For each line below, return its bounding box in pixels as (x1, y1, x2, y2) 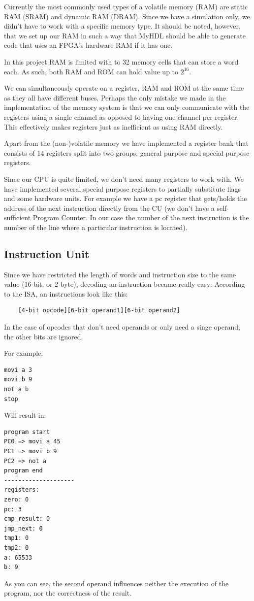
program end (4, 467, 43, 474)
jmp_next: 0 (4, 525, 43, 532)
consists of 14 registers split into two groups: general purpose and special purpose (4, 147, 250, 158)
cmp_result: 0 (4, 515, 50, 523)
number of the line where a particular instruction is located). (4, 222, 188, 232)
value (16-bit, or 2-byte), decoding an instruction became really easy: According (4, 279, 245, 289)
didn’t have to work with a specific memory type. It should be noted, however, (4, 21, 241, 31)
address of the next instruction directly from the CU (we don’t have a (4, 202, 215, 213)
